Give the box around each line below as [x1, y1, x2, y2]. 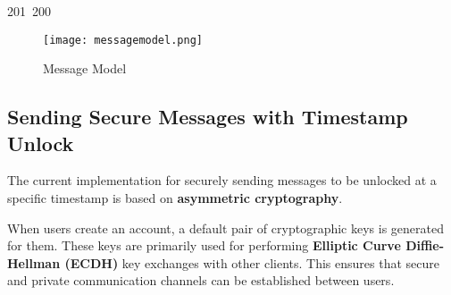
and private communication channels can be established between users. [7, 271, 395, 290]
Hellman [7, 253, 61, 272]
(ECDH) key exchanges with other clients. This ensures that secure [64, 253, 439, 272]
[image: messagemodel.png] [43, 33, 203, 46]
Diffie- [405, 236, 445, 255]
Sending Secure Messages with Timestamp [7, 103, 408, 131]
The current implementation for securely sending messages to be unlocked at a [7, 171, 437, 190]
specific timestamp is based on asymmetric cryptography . [7, 189, 343, 207]
